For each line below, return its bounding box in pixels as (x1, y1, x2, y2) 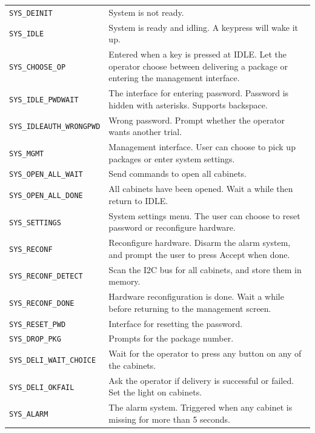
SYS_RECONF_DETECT (9, 272, 83, 281)
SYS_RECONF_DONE (9, 299, 75, 308)
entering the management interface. (108, 71, 240, 84)
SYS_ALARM (9, 409, 48, 418)
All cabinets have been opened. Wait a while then (108, 182, 293, 195)
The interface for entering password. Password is (108, 87, 289, 99)
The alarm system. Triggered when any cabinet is (108, 401, 293, 414)
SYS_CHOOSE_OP (9, 62, 66, 71)
